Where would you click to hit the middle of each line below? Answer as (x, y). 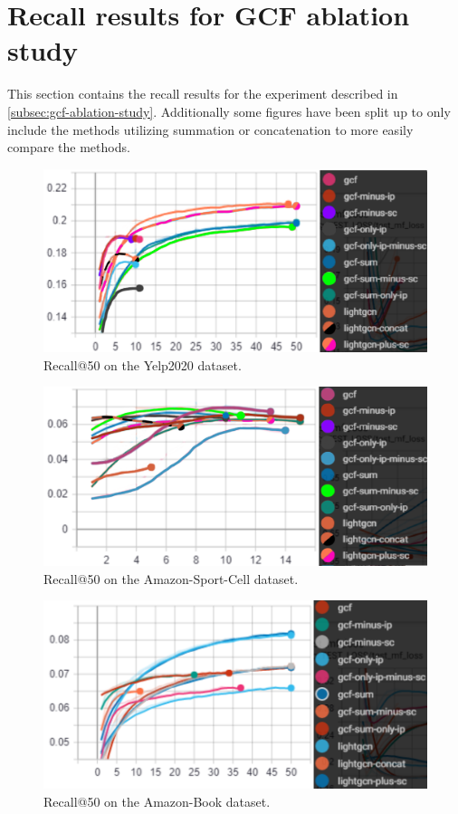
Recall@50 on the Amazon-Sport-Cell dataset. (171, 578)
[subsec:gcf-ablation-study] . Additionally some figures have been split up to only (229, 111)
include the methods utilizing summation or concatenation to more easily (210, 129)
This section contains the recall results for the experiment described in (203, 94)
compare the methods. (69, 147)
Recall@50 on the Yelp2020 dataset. (143, 364)
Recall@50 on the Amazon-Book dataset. (157, 801)
